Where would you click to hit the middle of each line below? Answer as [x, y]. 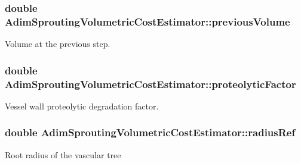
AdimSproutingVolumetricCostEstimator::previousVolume [148, 21]
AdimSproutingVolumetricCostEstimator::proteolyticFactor [150, 84]
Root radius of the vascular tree [63, 154]
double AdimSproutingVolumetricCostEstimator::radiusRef [150, 132]
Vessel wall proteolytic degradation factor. [82, 106]
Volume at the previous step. [58, 44]
